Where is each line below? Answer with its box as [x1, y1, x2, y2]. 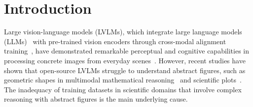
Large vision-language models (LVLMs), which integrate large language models [4, 27, 242, 37]
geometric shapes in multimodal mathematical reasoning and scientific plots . [4, 75, 242, 85]
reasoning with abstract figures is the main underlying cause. [4, 94, 188, 104]
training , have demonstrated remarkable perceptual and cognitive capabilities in [4, 46, 250, 56]
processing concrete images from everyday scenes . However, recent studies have [4, 55, 246, 65]
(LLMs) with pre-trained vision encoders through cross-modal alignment [4, 36, 226, 46]
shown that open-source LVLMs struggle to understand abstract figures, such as [4, 65, 246, 75]
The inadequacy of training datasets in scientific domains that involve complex [4, 84, 242, 94]
